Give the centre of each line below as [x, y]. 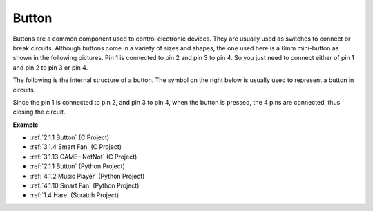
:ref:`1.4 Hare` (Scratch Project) [75, 195]
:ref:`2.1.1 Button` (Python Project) [78, 166]
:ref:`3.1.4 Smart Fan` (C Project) [76, 147]
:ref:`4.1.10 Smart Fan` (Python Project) [85, 185]
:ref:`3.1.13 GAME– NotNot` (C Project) [84, 157]
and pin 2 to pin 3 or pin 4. [50, 67]
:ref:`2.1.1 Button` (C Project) [70, 137]
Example [26, 125]
